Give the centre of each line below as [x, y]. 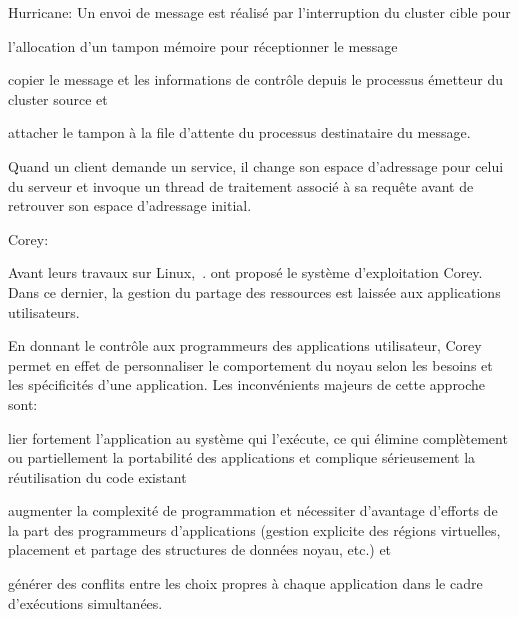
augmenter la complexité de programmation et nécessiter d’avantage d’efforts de [253, 510]
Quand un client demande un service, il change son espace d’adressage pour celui [256, 165]
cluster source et [58, 98]
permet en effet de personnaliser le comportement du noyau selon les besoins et [250, 364]
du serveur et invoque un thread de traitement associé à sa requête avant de [241, 185]
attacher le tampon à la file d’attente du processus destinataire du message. [239, 132]
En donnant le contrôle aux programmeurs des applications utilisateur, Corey [245, 345]
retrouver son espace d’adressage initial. [130, 205]
